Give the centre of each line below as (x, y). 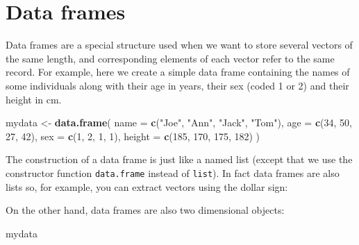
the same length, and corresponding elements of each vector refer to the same (170, 58)
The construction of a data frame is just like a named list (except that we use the (179, 159)
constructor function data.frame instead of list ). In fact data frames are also (173, 172)
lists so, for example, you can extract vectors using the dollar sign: (147, 186)
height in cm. (34, 99)
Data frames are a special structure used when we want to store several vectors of (179, 45)
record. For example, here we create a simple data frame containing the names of (178, 72)
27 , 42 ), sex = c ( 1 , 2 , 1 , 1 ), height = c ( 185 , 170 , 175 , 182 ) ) (133, 136)
